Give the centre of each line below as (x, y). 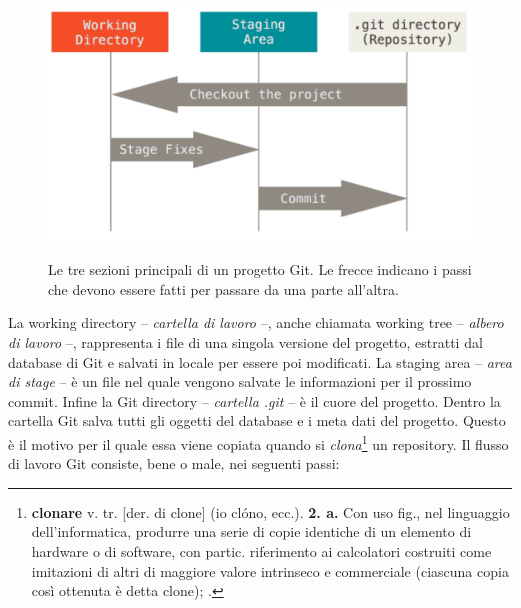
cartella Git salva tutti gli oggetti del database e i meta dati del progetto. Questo (257, 420)
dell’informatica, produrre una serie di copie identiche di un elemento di (251, 531)
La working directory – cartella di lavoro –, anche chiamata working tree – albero (256, 322)
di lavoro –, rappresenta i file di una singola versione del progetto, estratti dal (245, 341)
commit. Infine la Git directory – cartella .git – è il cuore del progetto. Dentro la (254, 400)
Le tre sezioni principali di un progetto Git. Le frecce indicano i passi (260, 269)
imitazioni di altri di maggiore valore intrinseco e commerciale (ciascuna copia (270, 570)
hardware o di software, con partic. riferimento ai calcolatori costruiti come (261, 550)
